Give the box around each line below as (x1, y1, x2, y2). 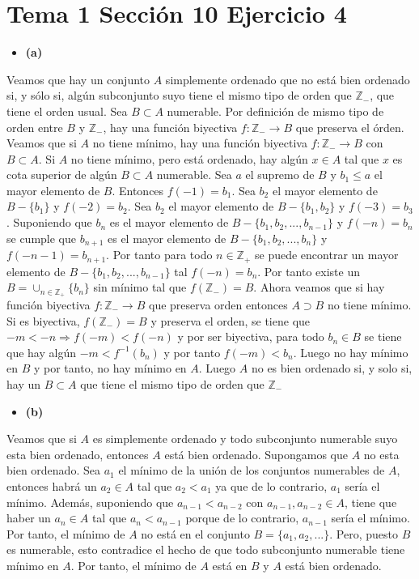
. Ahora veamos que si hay (253, 279, 385, 296)
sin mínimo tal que (93, 279, 187, 296)
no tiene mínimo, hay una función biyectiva (92, 134, 307, 151)
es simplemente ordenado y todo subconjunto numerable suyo (92, 430, 398, 447)
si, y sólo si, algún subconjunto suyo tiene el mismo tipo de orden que (6, 87, 352, 104)
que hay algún (6, 343, 76, 360)
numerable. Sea (156, 166, 232, 183)
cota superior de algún (6, 166, 117, 183)
